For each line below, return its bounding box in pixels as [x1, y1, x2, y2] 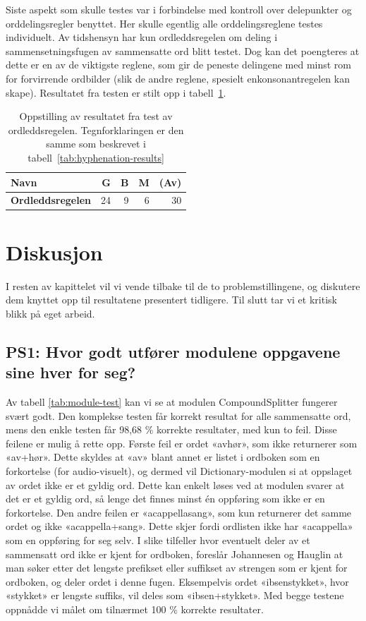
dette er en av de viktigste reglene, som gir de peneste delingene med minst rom [6, 57, 351, 72]
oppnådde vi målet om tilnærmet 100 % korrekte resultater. [6, 601, 264, 616]
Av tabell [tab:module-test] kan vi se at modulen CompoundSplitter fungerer [6, 394, 338, 409]
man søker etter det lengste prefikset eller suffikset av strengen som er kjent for [6, 560, 348, 575]
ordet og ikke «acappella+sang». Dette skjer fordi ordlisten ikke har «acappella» [6, 519, 353, 533]
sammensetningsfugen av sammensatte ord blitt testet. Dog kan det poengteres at [6, 43, 360, 58]
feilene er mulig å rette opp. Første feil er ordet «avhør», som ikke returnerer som [6, 435, 358, 450]
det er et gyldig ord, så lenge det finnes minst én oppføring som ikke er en [6, 491, 325, 506]
